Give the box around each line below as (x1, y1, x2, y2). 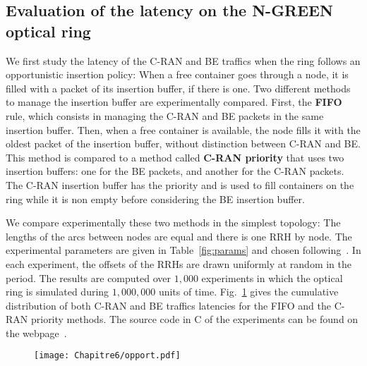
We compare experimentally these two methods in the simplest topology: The (6, 215, 341, 230)
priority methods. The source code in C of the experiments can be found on (30, 312, 359, 327)
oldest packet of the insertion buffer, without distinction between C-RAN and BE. (6, 136, 361, 151)
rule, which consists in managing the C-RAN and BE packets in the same (6, 108, 324, 123)
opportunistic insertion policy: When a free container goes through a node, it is (6, 67, 349, 82)
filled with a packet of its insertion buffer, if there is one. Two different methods (6, 80, 351, 95)
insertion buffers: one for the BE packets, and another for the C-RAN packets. (6, 164, 344, 178)
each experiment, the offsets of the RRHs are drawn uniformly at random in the (6, 256, 352, 271)
